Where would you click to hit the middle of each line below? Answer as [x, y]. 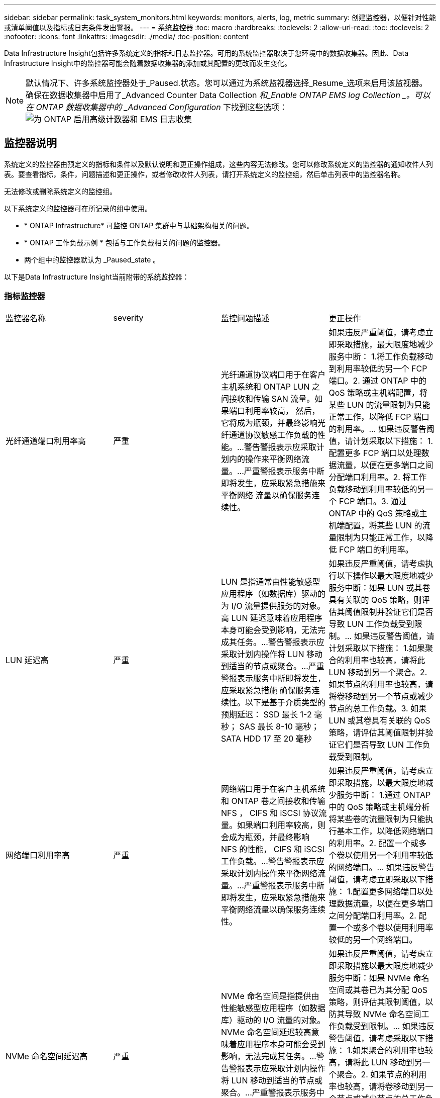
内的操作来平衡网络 [265, 459]
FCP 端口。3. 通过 [373, 501]
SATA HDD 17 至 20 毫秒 [266, 738]
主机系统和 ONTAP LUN [265, 386]
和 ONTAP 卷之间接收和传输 [273, 801]
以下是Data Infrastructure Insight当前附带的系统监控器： [97, 277]
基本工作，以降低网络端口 [385, 831]
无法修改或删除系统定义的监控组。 [60, 191]
